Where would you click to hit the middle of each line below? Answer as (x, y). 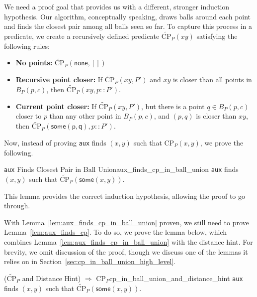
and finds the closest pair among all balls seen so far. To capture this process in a (128, 26)
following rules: (27, 46)
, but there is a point (173, 106)
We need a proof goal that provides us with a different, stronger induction (117, 6)
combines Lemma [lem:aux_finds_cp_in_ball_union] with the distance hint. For (128, 241)
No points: (34, 63)
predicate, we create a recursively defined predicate (82, 36)
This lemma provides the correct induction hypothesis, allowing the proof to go (125, 196)
